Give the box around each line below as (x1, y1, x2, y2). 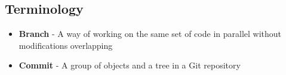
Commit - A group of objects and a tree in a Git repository (19, 59, 241, 71)
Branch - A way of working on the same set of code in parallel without (19, 27, 282, 40)
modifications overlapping (19, 39, 113, 51)
